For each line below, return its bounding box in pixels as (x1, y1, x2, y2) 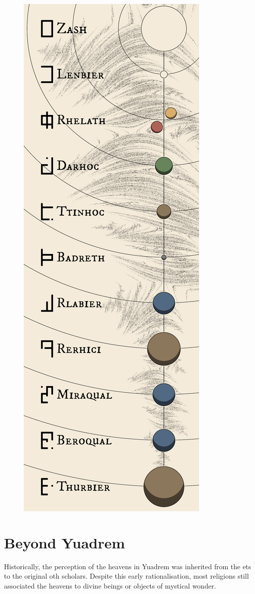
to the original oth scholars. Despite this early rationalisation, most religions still (4, 571, 249, 581)
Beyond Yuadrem (4, 532, 125, 552)
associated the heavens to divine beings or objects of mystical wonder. (4, 580, 216, 591)
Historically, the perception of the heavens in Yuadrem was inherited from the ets (4, 561, 252, 571)
